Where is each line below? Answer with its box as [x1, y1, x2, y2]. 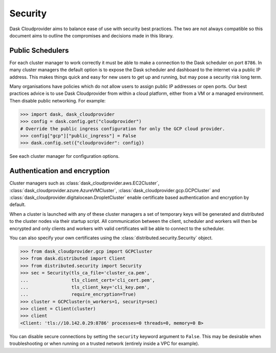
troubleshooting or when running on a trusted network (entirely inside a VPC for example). [9, 341, 199, 347]
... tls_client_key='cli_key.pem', [20, 284, 150, 290]
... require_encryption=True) [20, 292, 136, 297]
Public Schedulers [9, 46, 69, 55]
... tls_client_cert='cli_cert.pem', [20, 277, 155, 283]
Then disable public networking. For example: [9, 97, 106, 103]
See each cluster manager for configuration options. [9, 153, 120, 159]
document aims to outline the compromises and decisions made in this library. [9, 32, 174, 38]
